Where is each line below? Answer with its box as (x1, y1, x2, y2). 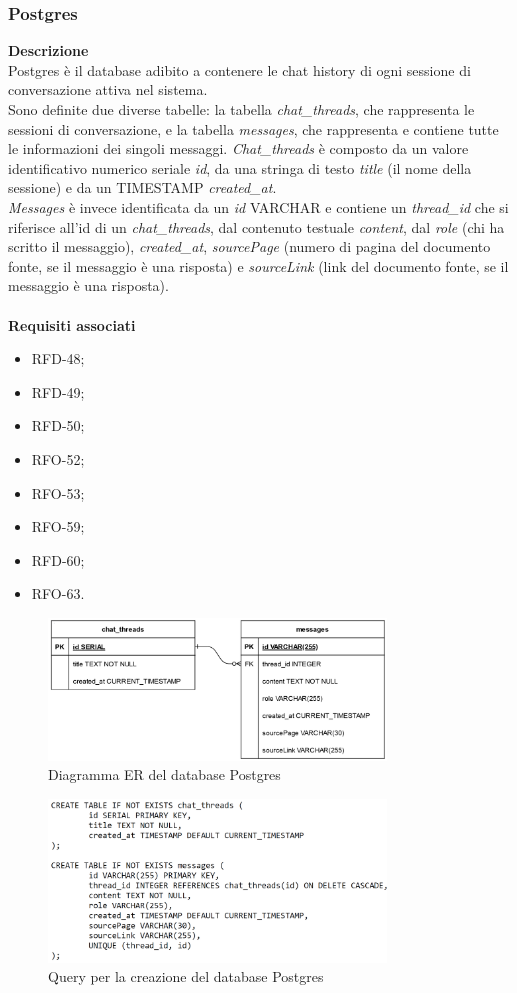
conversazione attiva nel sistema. (8, 79, 208, 100)
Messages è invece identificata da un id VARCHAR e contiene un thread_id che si (8, 196, 509, 217)
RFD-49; (31, 381, 85, 402)
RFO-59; (31, 516, 85, 537)
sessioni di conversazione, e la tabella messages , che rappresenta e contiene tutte (8, 118, 499, 139)
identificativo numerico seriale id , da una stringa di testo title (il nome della (8, 157, 472, 178)
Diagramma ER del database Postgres (48, 764, 281, 785)
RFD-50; (31, 415, 85, 436)
